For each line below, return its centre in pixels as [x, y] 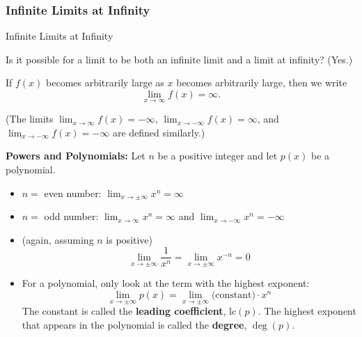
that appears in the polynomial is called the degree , [134, 324]
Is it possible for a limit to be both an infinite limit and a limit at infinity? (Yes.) [179, 59]
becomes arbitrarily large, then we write [262, 83]
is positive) [129, 239]
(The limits [30, 119]
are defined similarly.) [159, 132]
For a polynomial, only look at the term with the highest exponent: [166, 283]
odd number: [71, 216]
